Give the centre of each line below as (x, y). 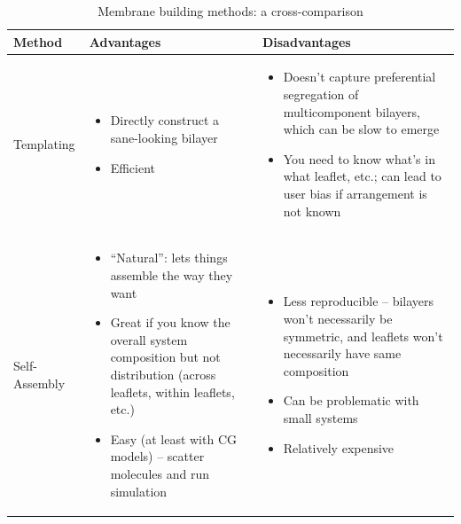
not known (312, 211)
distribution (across (163, 374)
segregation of (321, 94)
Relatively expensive (339, 447)
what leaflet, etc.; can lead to (362, 176)
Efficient (133, 167)
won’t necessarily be (338, 319)
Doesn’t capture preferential (359, 77)
